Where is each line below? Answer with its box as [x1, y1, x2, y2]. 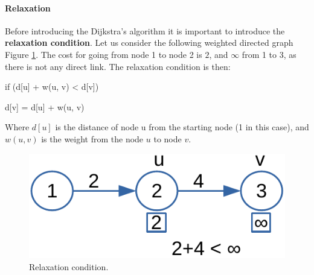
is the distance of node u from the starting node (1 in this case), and [55, 121, 309, 133]
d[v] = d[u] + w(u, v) [5, 100, 85, 113]
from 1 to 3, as [242, 48, 296, 60]
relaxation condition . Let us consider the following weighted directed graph [5, 36, 293, 49]
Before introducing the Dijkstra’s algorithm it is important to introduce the [5, 24, 285, 37]
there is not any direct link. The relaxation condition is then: [5, 60, 231, 72]
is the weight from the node [41, 132, 144, 145]
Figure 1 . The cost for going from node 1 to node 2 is [5, 48, 202, 60]
